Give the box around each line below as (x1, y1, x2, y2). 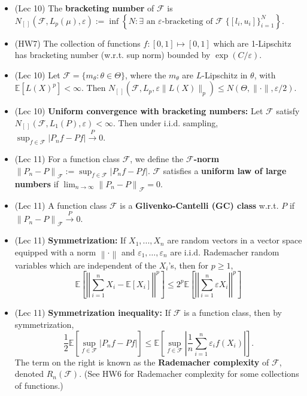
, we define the (130, 153, 184, 165)
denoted (14, 367, 44, 380)
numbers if (14, 177, 59, 190)
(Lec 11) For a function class (14, 153, 120, 165)
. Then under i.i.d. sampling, (113, 116, 218, 129)
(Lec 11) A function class (14, 199, 107, 211)
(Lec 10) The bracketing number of (14, 2, 154, 14)
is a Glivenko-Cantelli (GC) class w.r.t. (120, 199, 279, 211)
